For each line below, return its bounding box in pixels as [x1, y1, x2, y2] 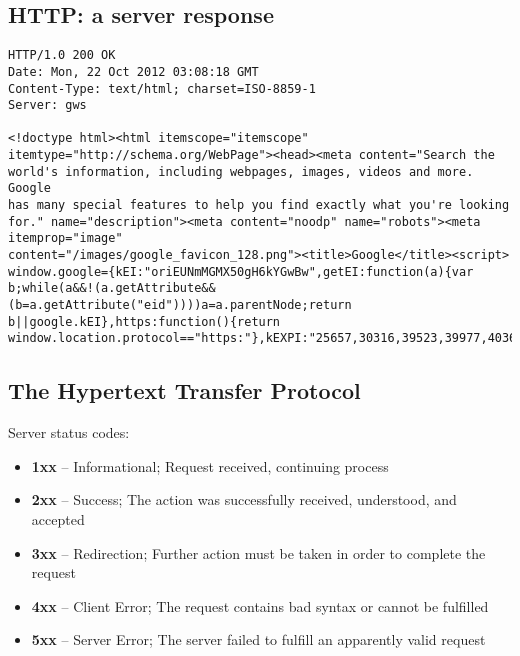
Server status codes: [8, 422, 130, 443]
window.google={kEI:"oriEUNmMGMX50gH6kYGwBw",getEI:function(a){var [8, 264, 474, 279]
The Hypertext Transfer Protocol [8, 375, 361, 406]
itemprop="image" [8, 231, 123, 246]
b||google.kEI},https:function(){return [8, 314, 281, 329]
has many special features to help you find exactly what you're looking [8, 198, 510, 213]
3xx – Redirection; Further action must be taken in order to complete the [31, 542, 486, 563]
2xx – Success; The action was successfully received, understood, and [31, 489, 457, 510]
